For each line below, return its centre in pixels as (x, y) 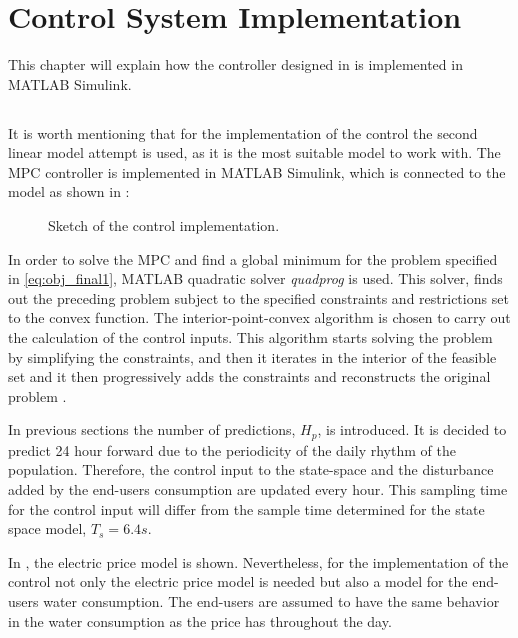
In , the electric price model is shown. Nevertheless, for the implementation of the (258, 561)
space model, (47, 528)
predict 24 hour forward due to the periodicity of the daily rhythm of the (232, 449)
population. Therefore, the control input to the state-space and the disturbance (251, 469)
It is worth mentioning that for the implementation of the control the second (243, 132)
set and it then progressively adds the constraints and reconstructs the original (249, 376)
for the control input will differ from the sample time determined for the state (246, 508)
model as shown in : (69, 191)
